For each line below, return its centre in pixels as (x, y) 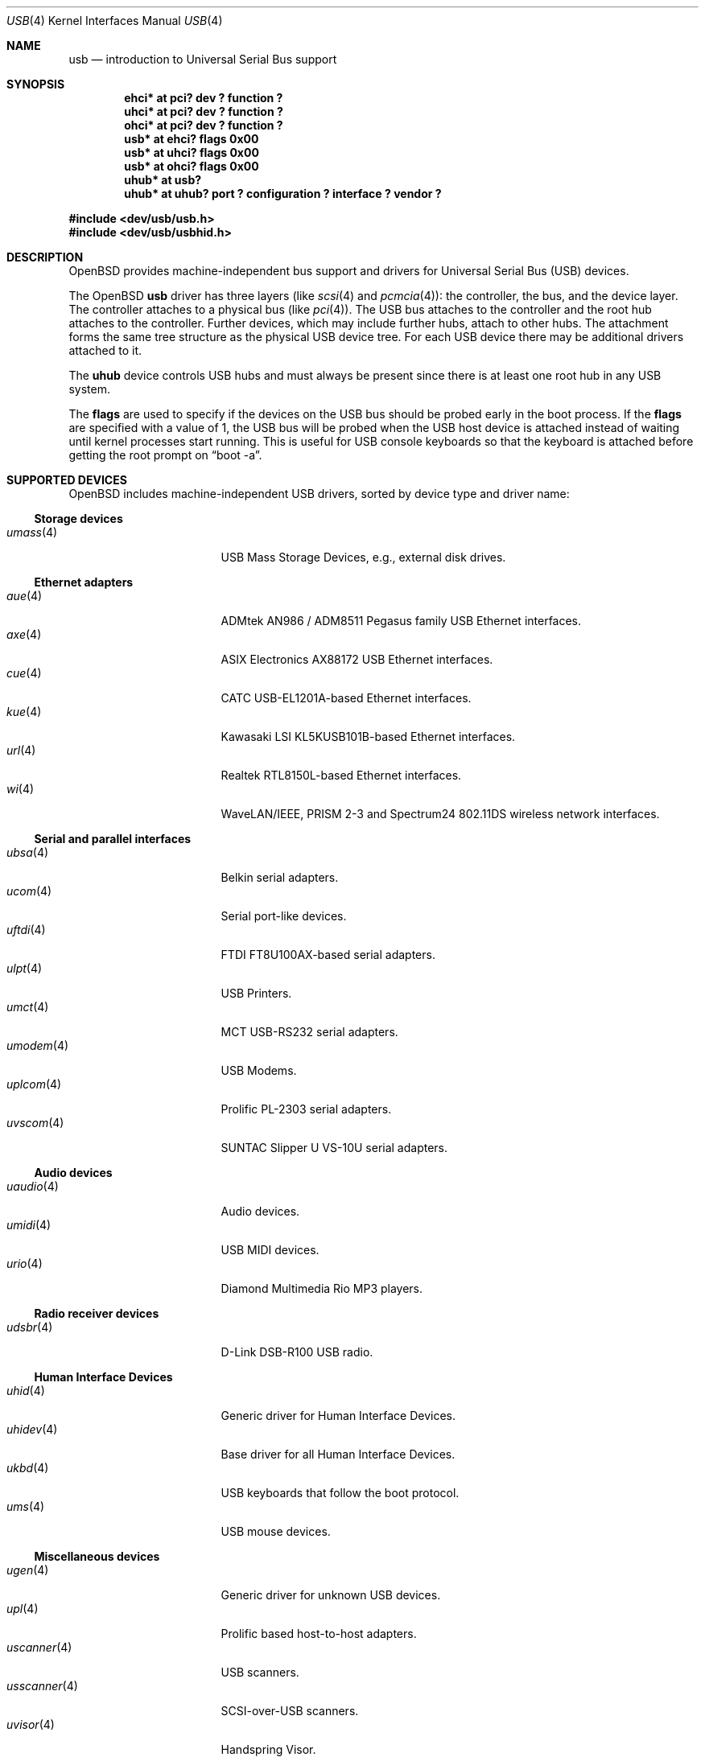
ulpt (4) (25, 968)
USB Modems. (259, 1070)
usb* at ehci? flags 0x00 (192, 139)
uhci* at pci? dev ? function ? (204, 111)
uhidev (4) (32, 1429)
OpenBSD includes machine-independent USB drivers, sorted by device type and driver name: (319, 494)
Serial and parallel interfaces (113, 839)
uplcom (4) (34, 1084)
